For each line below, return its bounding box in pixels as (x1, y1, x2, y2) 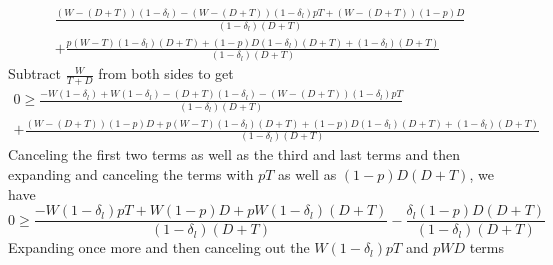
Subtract (8, 63, 61, 84)
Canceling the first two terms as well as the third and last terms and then (8, 144, 461, 165)
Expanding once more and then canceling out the (8, 237, 310, 258)
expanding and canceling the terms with (8, 164, 254, 185)
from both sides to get (98, 63, 234, 84)
